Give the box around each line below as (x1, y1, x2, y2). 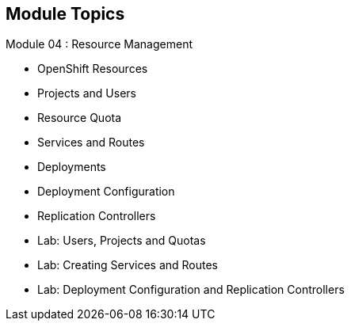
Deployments (37, 160, 106, 174)
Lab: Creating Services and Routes (37, 258, 219, 272)
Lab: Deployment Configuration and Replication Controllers (37, 283, 345, 297)
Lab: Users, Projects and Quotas (37, 234, 206, 248)
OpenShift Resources (37, 62, 148, 76)
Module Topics (6, 4, 125, 24)
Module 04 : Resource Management (6, 37, 193, 51)
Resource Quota (37, 111, 122, 125)
